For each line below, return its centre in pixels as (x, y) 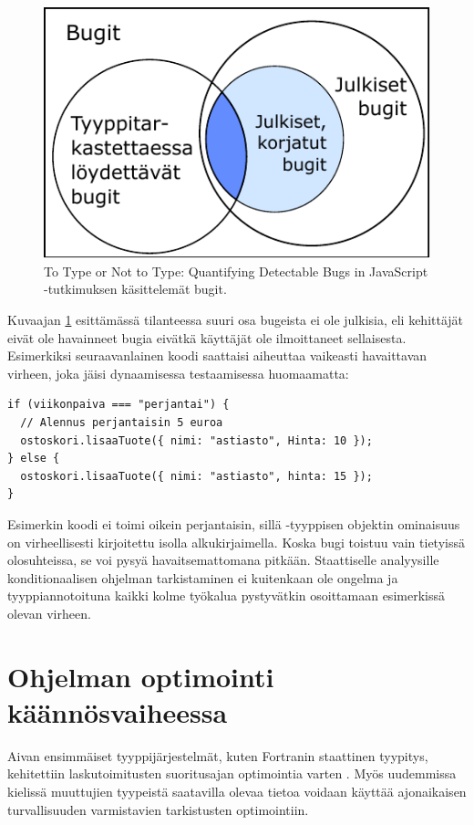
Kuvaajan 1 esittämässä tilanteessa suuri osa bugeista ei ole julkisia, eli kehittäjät (236, 320)
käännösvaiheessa (118, 711)
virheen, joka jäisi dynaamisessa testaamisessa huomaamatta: (178, 373)
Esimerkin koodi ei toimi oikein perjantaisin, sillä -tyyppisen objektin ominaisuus (234, 523)
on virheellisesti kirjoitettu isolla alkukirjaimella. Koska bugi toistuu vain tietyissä (236, 542)
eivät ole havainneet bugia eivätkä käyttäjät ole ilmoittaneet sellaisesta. (207, 337)
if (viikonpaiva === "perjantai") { (118, 405)
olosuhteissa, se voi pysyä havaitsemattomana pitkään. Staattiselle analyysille (223, 560)
